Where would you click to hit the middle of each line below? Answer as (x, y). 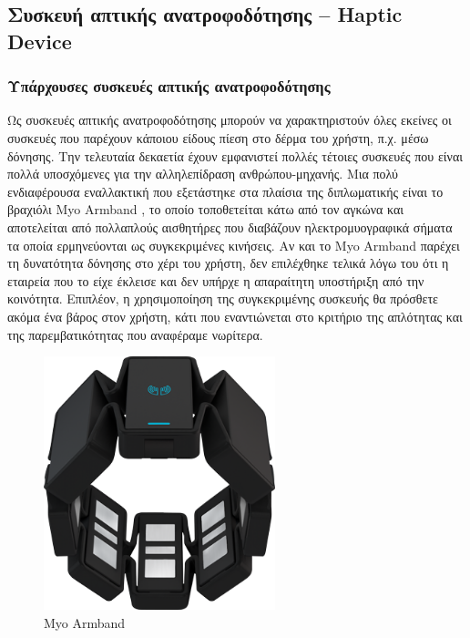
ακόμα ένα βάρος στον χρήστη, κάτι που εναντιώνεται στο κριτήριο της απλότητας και (235, 316)
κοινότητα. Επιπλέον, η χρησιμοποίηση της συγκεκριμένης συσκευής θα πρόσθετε (223, 298)
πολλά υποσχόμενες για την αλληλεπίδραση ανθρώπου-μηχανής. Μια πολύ (203, 174)
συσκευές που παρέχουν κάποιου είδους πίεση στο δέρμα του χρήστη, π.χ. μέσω (218, 137)
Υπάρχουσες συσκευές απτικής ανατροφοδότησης (169, 86)
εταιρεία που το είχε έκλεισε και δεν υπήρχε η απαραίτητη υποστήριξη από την (216, 280)
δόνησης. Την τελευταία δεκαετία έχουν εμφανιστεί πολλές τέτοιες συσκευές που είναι (235, 155)
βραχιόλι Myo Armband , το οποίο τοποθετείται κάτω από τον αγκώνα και (206, 209)
